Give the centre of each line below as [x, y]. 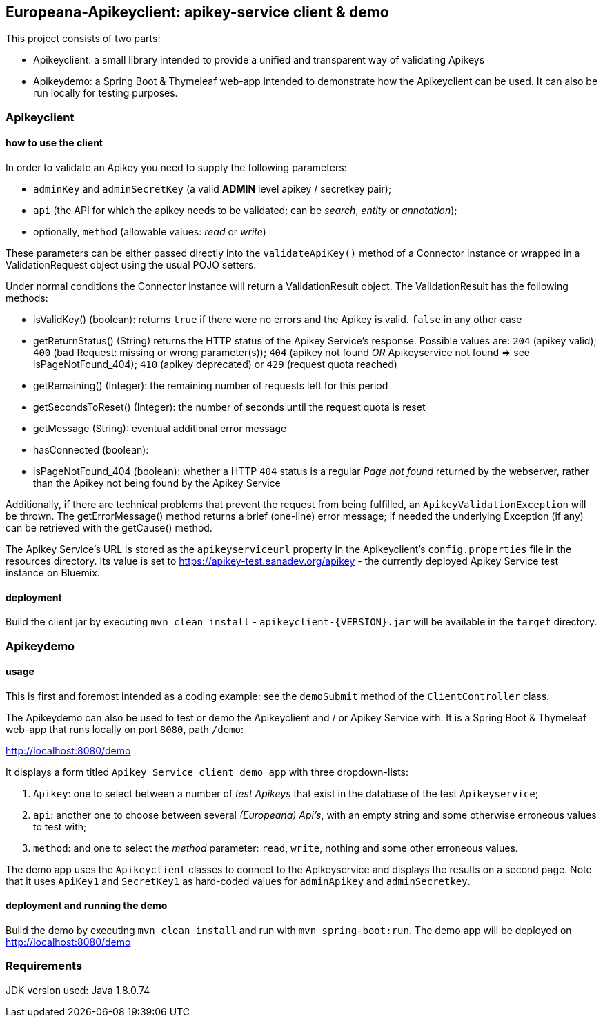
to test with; [60, 826]
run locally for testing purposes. [106, 93]
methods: [27, 298]
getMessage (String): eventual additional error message [160, 429]
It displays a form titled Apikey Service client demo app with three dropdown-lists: [207, 772]
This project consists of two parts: [83, 39]
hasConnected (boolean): [91, 450]
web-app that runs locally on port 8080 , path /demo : [125, 729]
